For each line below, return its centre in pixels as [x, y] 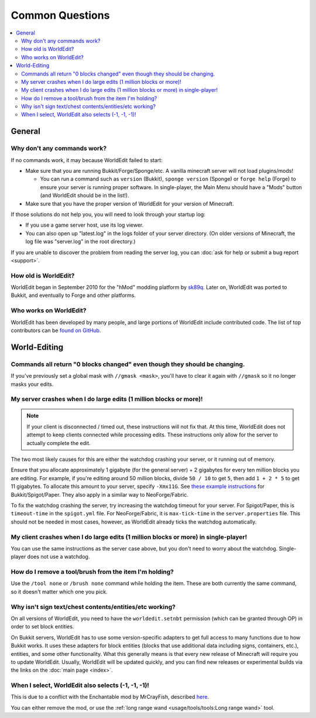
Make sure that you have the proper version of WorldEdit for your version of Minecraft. [130, 204]
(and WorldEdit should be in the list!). [85, 196]
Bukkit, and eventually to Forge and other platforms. [73, 295]
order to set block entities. [42, 627]
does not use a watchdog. [59, 557]
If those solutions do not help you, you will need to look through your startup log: [108, 214]
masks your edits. [32, 384]
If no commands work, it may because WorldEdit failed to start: [87, 160]
